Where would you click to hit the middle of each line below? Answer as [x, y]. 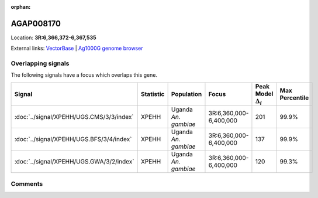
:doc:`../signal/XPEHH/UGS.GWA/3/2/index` [74, 162]
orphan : [21, 7]
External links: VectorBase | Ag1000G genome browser [77, 48]
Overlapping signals [40, 63]
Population [186, 94]
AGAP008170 [36, 23]
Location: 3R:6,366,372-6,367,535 [53, 37]
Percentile [294, 98]
